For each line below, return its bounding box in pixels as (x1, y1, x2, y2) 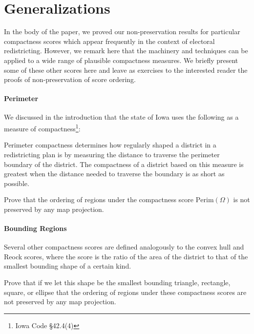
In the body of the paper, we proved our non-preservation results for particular (4, 26, 240, 37)
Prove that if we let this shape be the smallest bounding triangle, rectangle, (4, 277, 231, 288)
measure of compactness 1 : (4, 122, 81, 133)
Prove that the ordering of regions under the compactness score (4, 194, 194, 205)
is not (233, 194, 250, 205)
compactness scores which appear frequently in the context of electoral (4, 36, 215, 46)
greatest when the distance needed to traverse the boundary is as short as (4, 168, 225, 179)
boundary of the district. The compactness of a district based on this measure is (4, 159, 244, 169)
